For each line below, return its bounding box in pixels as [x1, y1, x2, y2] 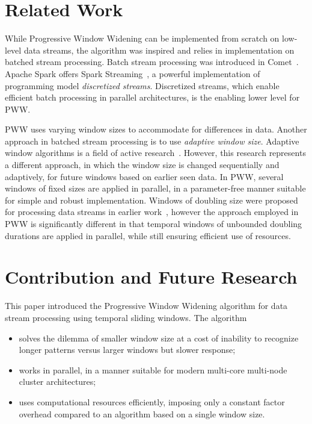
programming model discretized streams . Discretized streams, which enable [5, 79, 280, 92]
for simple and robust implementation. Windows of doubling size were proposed [5, 193, 298, 206]
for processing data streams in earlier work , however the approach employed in [5, 205, 299, 218]
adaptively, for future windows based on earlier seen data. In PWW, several [5, 170, 284, 182]
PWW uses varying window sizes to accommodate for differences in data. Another [5, 123, 307, 136]
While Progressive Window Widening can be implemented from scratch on [5, 32, 280, 45]
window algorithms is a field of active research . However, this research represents [5, 146, 306, 159]
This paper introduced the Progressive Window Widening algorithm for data [5, 299, 288, 312]
